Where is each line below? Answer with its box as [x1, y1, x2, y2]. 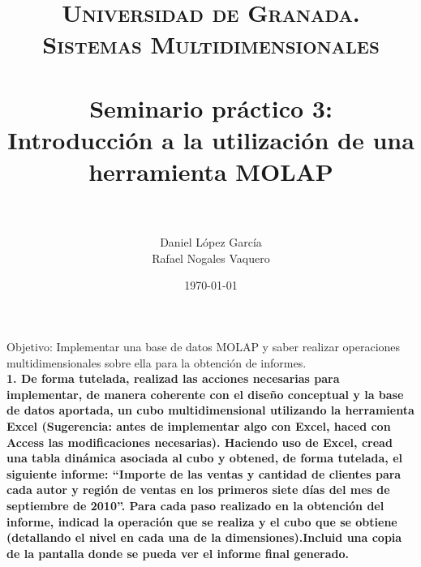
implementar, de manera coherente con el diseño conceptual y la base [6, 385, 404, 402]
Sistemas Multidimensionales [42, 28, 380, 61]
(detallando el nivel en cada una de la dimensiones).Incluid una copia [6, 529, 402, 546]
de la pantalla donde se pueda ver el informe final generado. [6, 544, 349, 561]
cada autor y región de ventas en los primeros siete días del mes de [6, 481, 390, 498]
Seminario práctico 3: [89, 91, 333, 124]
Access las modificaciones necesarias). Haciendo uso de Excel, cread [6, 433, 393, 450]
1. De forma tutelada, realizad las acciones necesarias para [6, 370, 340, 387]
